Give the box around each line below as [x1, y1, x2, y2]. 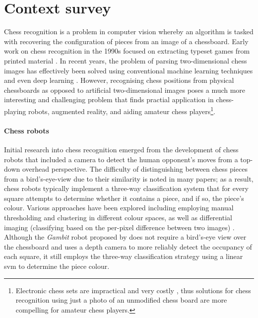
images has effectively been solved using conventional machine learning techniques [4, 65, 253, 75]
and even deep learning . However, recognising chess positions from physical [4, 75, 234, 85]
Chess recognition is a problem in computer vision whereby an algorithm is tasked [4, 26, 254, 37]
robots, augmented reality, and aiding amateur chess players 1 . [28, 104, 215, 116]
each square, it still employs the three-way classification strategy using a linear [4, 251, 243, 261]
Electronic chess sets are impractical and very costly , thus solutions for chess [15, 285, 251, 295]
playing [4, 106, 26, 116]
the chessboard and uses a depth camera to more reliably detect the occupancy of [4, 241, 252, 252]
